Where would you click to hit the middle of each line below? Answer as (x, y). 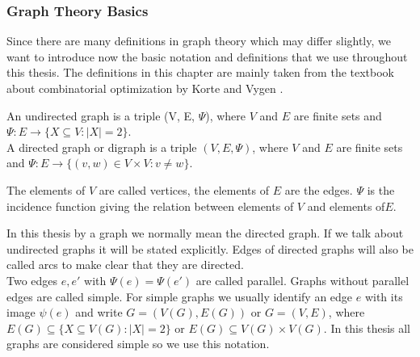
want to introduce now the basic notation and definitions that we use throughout (207, 56)
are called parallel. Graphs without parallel (302, 280)
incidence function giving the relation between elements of (150, 206)
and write (99, 312)
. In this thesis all (367, 328)
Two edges (32, 280)
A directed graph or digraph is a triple (102, 147)
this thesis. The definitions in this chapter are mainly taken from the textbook (201, 72)
